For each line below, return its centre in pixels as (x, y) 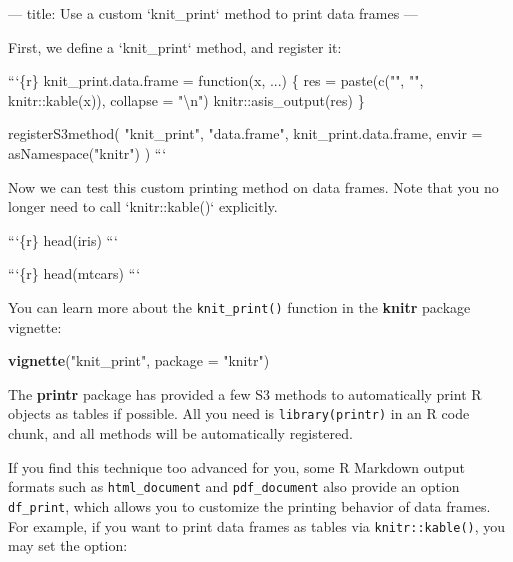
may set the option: (68, 545)
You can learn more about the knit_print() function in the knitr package (239, 306)
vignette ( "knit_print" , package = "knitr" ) (139, 360)
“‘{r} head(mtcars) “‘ (74, 273)
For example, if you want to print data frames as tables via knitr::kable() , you (257, 525)
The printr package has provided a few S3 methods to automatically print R (245, 393)
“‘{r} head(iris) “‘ (63, 239)
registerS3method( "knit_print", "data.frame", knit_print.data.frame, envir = (245, 133)
